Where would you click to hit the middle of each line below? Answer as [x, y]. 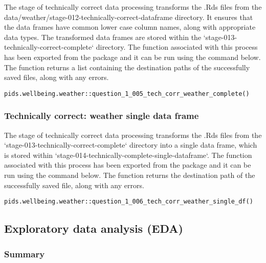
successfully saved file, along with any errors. [74, 185]
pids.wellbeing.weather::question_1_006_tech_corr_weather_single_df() [129, 202]
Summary [25, 254]
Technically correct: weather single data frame [102, 116]
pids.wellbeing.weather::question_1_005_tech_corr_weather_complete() [127, 94]
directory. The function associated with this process [177, 47]
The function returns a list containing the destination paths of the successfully [127, 67]
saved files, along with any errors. [57, 77]
